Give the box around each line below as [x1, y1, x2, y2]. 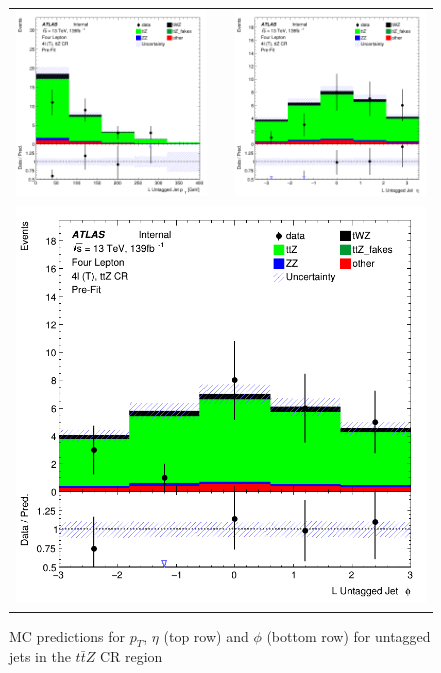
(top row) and [163, 625, 249, 646]
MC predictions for [9, 625, 126, 646]
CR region [99, 646, 163, 667]
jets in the [9, 646, 71, 667]
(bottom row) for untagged [266, 625, 431, 646]
